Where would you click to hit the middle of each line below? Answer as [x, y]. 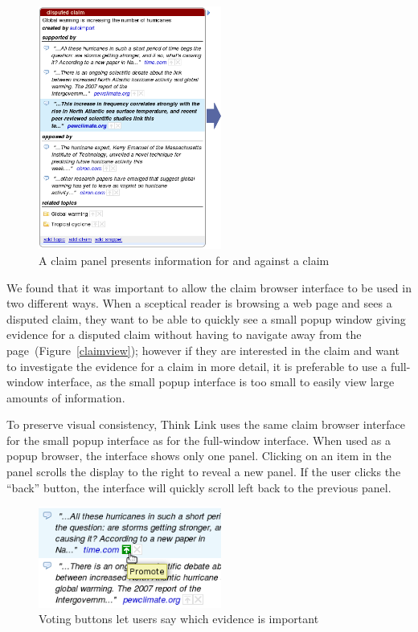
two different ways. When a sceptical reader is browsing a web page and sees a [199, 303]
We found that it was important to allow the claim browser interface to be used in [209, 287]
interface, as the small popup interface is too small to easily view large [221, 382]
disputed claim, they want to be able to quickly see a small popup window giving [206, 318]
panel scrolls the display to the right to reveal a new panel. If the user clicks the [204, 472]
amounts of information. [66, 397]
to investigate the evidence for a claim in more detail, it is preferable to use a [197, 366]
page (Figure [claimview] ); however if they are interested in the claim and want [203, 350]
